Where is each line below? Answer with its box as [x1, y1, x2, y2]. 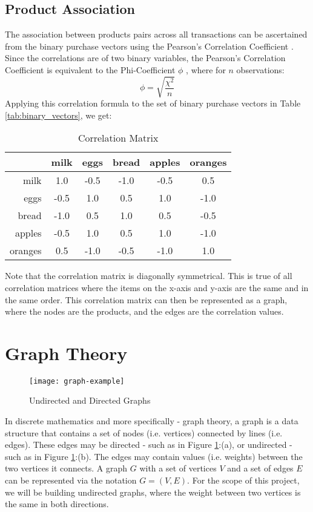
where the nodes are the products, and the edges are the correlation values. [5, 305, 284, 318]
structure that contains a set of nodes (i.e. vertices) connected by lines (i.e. [5, 426, 283, 439]
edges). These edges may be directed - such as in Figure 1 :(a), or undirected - [5, 438, 292, 451]
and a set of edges [227, 462, 294, 474]
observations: [236, 63, 285, 76]
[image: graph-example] [29, 376, 125, 386]
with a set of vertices [139, 462, 217, 474]
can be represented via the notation [5, 474, 137, 487]
